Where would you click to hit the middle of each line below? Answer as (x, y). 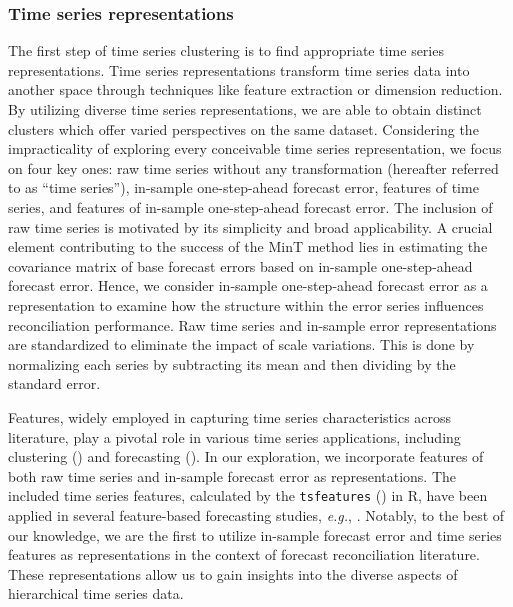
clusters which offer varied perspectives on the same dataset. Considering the (243, 128)
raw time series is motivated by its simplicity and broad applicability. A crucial (250, 226)
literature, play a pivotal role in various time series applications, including (234, 436)
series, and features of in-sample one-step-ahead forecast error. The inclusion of (250, 206)
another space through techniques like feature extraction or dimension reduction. (255, 89)
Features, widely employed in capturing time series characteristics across (230, 416)
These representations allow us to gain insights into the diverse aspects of (233, 573)
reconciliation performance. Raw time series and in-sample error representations (252, 324)
